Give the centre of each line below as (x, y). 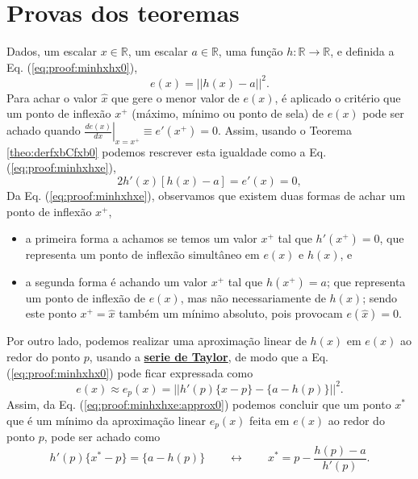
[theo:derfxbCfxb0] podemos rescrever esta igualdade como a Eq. (167, 151)
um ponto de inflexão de (85, 297)
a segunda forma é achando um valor (117, 281)
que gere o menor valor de (176, 97)
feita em (270, 420)
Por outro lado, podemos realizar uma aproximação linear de (157, 341)
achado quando (44, 130)
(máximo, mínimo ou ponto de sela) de (228, 113)
